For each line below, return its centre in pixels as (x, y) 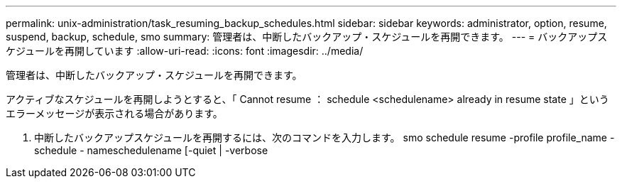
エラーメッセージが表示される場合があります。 (114, 113)
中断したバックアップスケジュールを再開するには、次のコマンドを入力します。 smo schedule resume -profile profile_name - (324, 137)
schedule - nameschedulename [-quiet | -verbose (151, 150)
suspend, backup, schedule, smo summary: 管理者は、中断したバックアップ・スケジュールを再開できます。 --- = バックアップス (307, 37)
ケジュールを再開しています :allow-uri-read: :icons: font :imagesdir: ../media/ (185, 51)
